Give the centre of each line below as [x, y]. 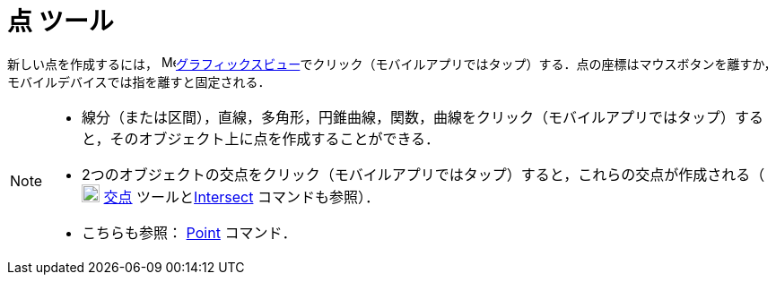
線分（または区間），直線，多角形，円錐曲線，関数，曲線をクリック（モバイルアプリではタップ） [409, 117]
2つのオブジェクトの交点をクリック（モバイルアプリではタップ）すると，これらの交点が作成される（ [423, 174]
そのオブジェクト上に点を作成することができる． [275, 138]
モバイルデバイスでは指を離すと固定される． [139, 81]
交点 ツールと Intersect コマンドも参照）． [241, 197]
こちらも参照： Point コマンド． [189, 232]
